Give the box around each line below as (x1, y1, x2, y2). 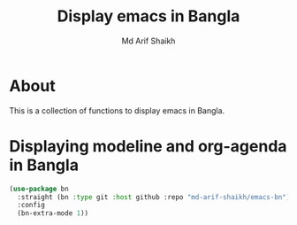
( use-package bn (9, 184, 69, 193)
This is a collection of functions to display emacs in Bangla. (9, 105, 225, 116)
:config (17, 201, 46, 210)
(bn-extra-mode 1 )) (17, 209, 89, 218)
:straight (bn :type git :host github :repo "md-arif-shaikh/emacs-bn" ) (17, 192, 291, 201)
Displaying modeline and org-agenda (9, 136, 287, 156)
